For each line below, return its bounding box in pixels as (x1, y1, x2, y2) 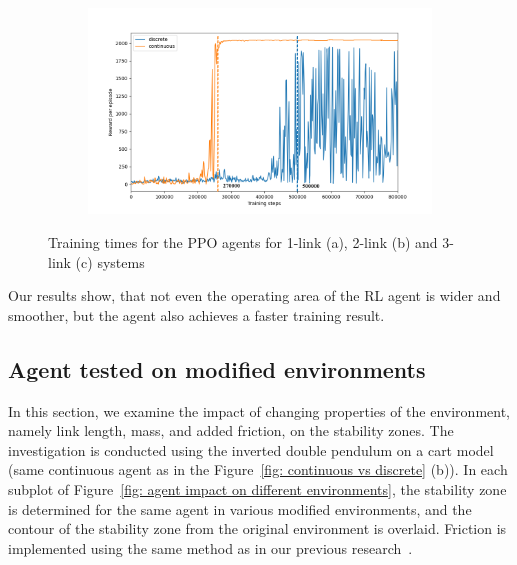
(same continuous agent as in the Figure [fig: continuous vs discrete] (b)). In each (8, 459, 508, 480)
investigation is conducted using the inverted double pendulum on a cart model (8, 439, 494, 460)
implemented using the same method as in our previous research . (8, 537, 413, 558)
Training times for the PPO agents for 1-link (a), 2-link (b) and (48, 231, 438, 252)
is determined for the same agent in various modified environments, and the (8, 498, 472, 519)
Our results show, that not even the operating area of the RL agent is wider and (8, 285, 501, 306)
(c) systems (75, 251, 145, 272)
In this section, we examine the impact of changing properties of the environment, (8, 400, 510, 421)
